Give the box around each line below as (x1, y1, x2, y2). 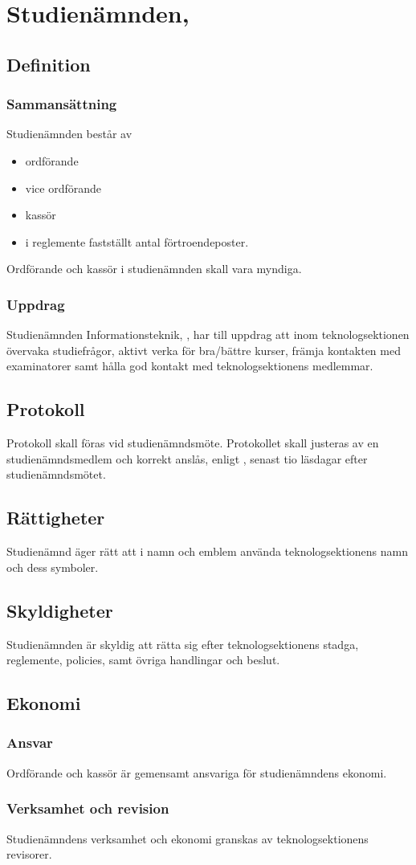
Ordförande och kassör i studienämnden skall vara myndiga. (6, 260, 302, 277)
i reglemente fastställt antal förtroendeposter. (25, 233, 249, 250)
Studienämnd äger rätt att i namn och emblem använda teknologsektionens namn (6, 543, 408, 560)
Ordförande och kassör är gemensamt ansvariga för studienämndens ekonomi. (6, 764, 387, 781)
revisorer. (6, 846, 52, 863)
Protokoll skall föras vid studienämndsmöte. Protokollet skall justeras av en (6, 435, 379, 451)
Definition (6, 51, 91, 76)
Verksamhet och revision (6, 798, 169, 818)
